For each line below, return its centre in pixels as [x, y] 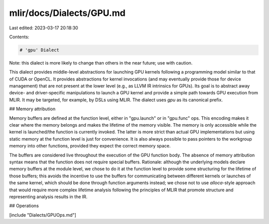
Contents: [19, 37]
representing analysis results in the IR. [48, 197]
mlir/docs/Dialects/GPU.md [67, 13]
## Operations [24, 206]
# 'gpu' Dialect [40, 50]
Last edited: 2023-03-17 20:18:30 [44, 28]
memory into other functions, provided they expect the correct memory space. [90, 146]
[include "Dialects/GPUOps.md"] [43, 215]
